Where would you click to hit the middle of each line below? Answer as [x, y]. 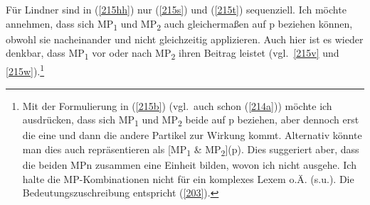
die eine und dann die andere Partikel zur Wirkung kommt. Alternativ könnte [192, 135]
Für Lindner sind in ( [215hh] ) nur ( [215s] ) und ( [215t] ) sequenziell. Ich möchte [176, 9]
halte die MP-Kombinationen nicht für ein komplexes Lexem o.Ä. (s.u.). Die [188, 178]
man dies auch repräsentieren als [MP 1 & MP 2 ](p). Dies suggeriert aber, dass [191, 150]
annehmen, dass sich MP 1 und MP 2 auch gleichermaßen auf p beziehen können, [179, 24]
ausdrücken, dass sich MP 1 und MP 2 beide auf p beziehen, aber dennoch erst [191, 121]
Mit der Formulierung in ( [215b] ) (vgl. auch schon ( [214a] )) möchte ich [177, 105]
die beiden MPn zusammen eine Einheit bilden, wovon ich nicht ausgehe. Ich [189, 165]
